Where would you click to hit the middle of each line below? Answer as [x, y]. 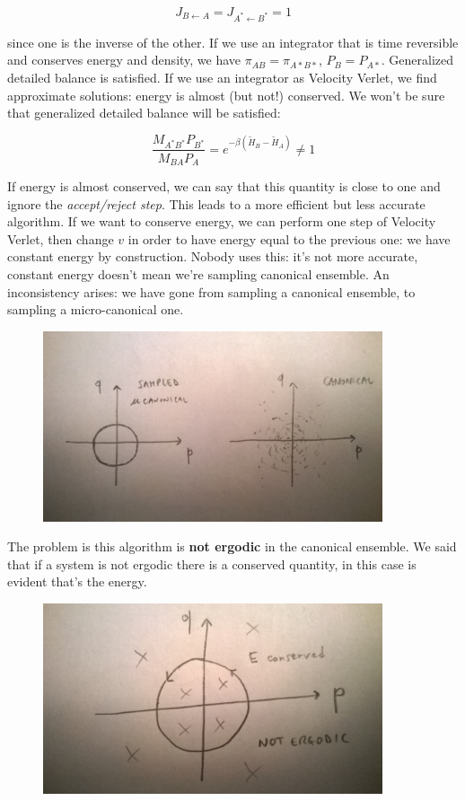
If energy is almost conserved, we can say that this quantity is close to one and [224, 185]
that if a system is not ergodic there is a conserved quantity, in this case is [212, 563]
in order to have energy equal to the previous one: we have [289, 238]
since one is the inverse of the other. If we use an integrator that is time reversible [233, 42]
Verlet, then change [61, 238]
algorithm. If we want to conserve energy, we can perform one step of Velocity [222, 221]
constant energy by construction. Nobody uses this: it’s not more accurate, [213, 256]
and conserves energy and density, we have [124, 60]
